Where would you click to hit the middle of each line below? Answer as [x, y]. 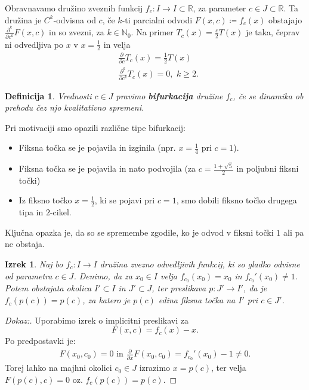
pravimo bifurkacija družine [169, 95]
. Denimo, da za [103, 275]
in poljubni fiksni [268, 168]
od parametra [29, 275]
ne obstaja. [25, 244]
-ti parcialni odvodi [157, 19]
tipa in [31, 212]
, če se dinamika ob [268, 95]
